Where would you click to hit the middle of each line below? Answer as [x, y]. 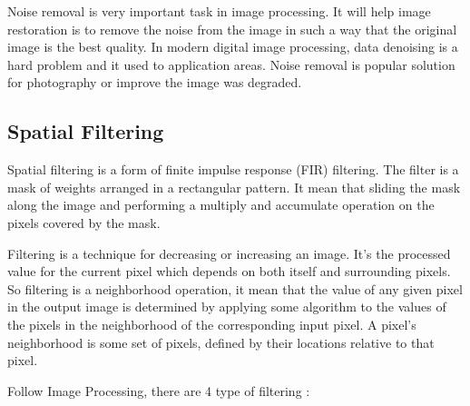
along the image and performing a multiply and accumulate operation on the [221, 205]
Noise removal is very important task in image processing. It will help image [219, 11]
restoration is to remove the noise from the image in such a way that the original [232, 29]
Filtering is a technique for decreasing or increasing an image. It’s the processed [229, 253]
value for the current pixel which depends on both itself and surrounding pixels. [229, 271]
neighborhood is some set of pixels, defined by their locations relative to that [221, 342]
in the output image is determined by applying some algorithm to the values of [227, 307]
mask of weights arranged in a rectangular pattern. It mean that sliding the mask [234, 187]
